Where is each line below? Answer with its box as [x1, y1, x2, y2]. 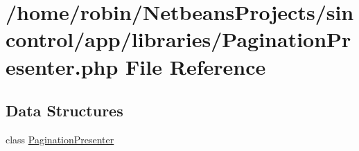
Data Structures [6, 100, 123, 121]
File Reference [125, 52, 266, 80]
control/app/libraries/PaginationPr [6, 25, 351, 53]
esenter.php [6, 52, 119, 80]
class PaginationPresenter [6, 132, 114, 146]
